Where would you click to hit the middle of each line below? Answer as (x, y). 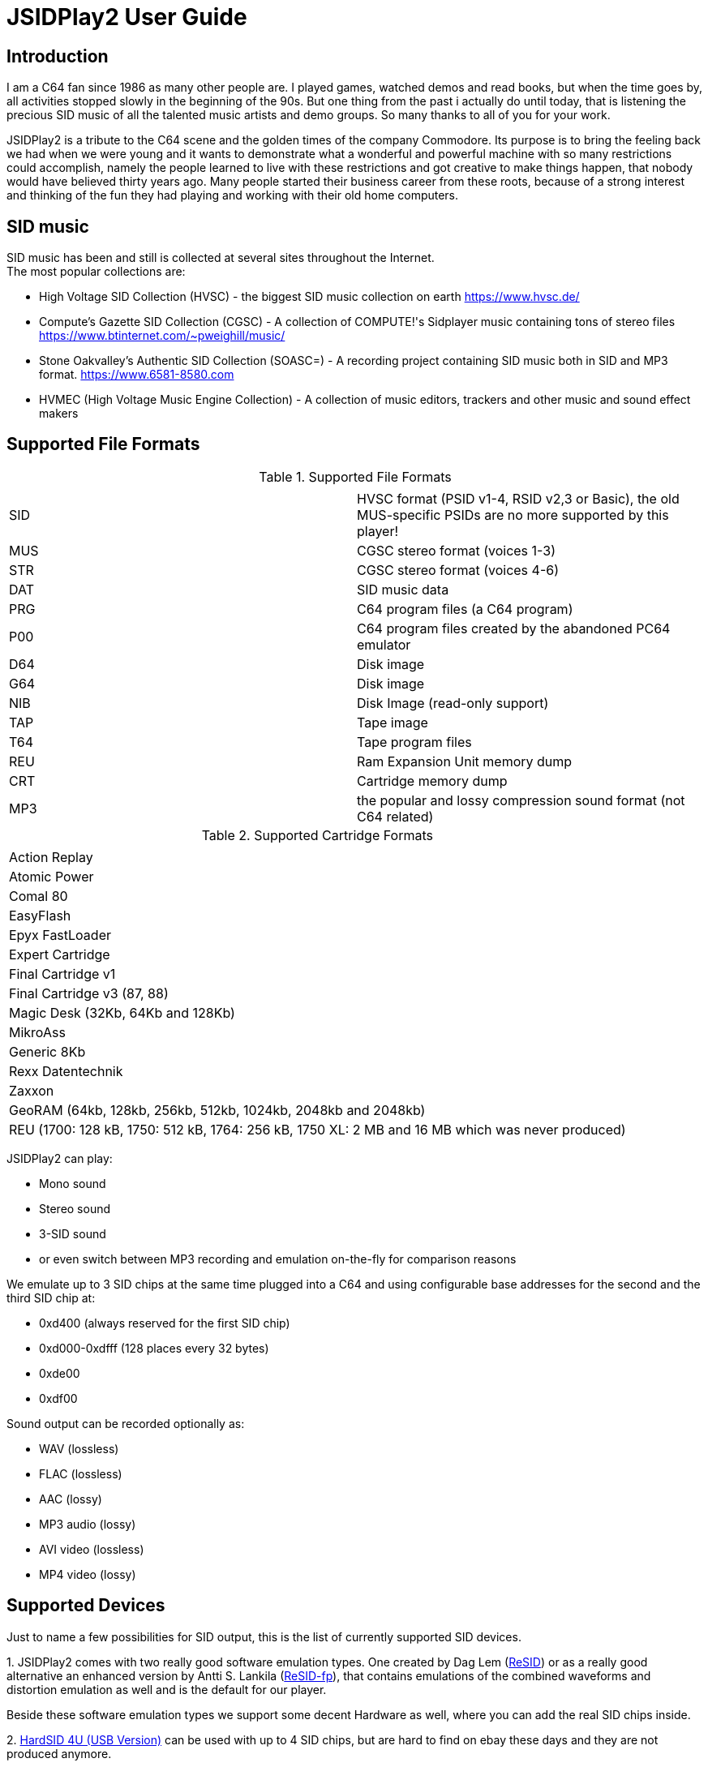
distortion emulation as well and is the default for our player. (167, 1689)
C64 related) (395, 816)
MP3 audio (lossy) (88, 1524)
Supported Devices (86, 1606)
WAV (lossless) (79, 1448)
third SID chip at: (51, 1297)
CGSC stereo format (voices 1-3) (456, 550)
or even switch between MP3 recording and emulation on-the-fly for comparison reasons (278, 1259)
